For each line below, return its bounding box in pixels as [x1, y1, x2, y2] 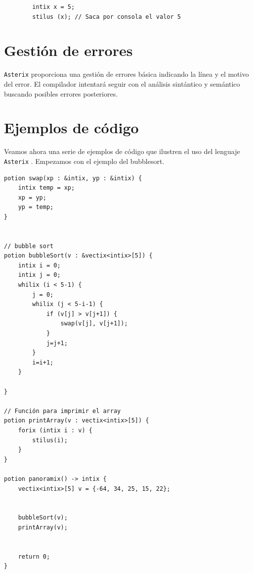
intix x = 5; [32, 3, 75, 10]
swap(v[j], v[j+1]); [60, 320, 128, 327]
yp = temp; [18, 204, 54, 211]
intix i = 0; [18, 261, 61, 269]
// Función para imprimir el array [4, 407, 121, 415]
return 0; [18, 553, 50, 560]
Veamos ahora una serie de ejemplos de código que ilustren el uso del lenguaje [4, 146, 240, 156]
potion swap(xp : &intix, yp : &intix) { [4, 174, 142, 182]
